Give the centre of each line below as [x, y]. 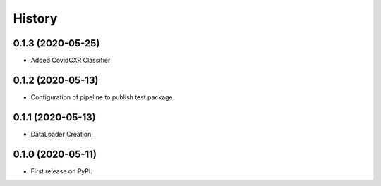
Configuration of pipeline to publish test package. [103, 97]
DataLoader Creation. [62, 134]
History [35, 18]
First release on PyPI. [62, 171]
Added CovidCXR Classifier [71, 61]
